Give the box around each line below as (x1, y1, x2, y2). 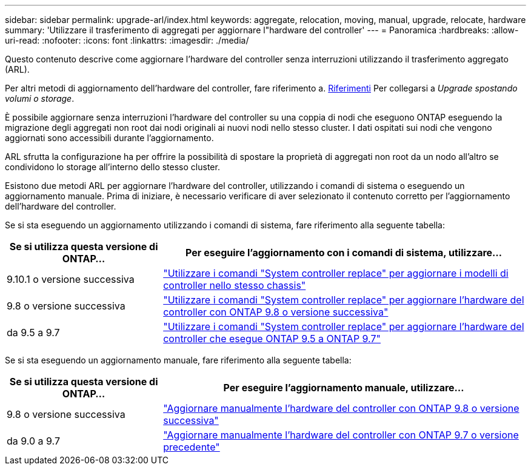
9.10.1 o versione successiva (7, 273, 135, 285)
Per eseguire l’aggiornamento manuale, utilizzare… (223, 382, 464, 394)
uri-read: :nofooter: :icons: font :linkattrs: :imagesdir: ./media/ (5, 35, 249, 45)
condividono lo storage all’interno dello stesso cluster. (5, 162, 220, 172)
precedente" (163, 441, 220, 453)
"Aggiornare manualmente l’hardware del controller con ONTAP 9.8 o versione (163, 402, 519, 414)
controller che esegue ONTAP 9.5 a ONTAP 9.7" (163, 333, 381, 345)
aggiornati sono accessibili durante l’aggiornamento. (5, 133, 214, 143)
